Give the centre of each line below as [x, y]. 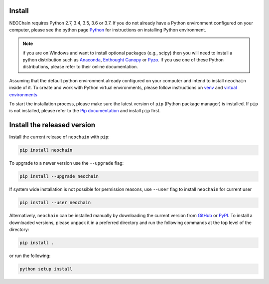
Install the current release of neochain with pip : [59, 137]
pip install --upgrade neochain [59, 176]
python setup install [46, 269]
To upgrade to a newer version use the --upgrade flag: [67, 163]
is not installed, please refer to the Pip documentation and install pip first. [85, 111]
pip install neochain [46, 150]
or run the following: [30, 256]
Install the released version [52, 125]
